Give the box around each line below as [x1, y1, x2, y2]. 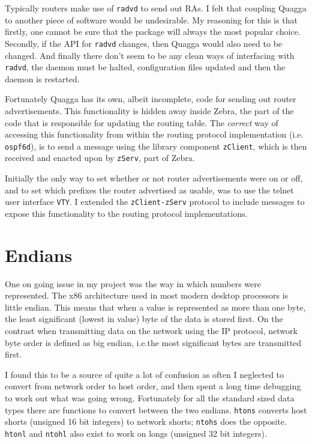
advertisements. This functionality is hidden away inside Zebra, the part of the [5, 104, 294, 117]
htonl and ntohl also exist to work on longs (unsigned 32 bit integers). [5, 427, 267, 439]
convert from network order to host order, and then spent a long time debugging [5, 380, 301, 392]
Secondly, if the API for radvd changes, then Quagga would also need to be [5, 37, 283, 49]
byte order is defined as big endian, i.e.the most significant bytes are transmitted [5, 336, 302, 348]
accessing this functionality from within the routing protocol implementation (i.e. [5, 128, 304, 141]
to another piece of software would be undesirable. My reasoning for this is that [5, 13, 298, 26]
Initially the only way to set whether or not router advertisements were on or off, [5, 172, 303, 184]
